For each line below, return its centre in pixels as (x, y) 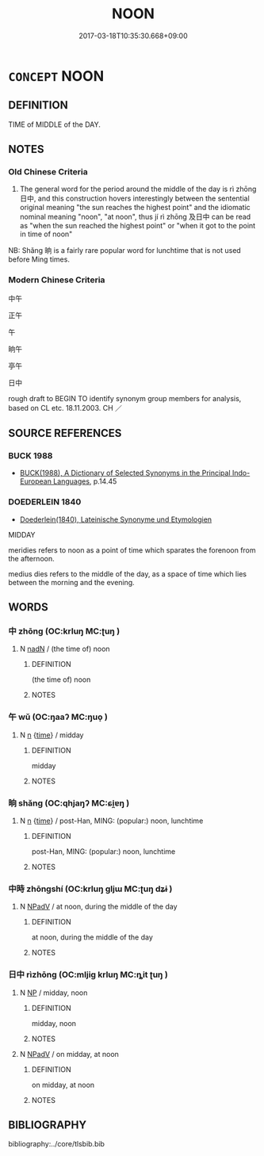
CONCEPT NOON (56, 76)
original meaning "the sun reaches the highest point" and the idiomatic (135, 208)
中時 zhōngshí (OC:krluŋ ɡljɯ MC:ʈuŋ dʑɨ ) (90, 889)
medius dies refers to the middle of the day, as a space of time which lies (128, 574)
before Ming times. (39, 259)
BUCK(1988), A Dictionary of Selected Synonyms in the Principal (125, 473)
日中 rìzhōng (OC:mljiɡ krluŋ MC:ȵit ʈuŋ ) (88, 974)
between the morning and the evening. (71, 582)
